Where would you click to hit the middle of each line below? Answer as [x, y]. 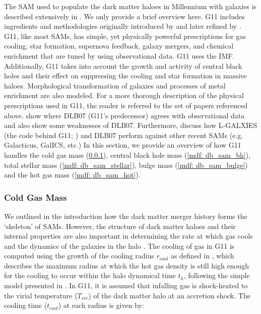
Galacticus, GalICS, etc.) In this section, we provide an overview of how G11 [123, 145]
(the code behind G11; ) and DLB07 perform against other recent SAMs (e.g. [124, 135]
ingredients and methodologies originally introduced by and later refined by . [123, 26]
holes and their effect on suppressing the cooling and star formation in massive [125, 76]
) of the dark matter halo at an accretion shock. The [169, 295]
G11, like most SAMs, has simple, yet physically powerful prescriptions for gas [125, 36]
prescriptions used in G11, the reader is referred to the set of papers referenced [126, 105]
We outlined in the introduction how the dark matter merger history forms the [126, 216]
